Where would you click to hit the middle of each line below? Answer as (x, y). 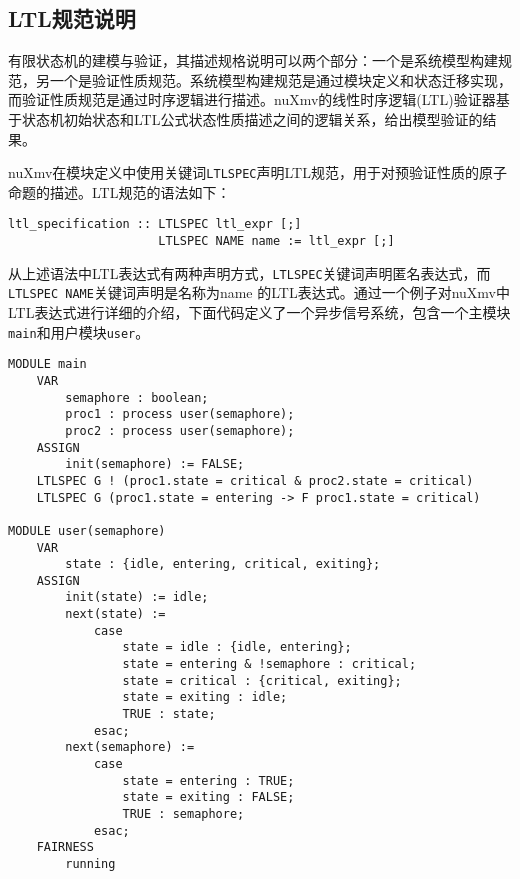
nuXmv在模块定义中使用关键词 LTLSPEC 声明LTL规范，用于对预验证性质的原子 (257, 172)
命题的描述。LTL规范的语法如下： (119, 191)
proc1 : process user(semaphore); (180, 414)
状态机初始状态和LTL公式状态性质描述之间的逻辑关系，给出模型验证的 (252, 118)
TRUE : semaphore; (183, 814)
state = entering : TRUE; (208, 780)
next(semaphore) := (130, 747)
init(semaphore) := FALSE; (155, 464)
